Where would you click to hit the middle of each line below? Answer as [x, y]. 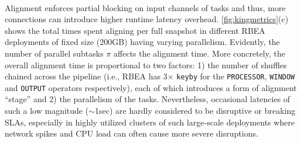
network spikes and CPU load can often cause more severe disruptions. [131, 133]
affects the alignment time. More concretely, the [199, 53]
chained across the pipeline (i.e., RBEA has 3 [86, 76]
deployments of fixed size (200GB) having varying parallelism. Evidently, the [142, 42]
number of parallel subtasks [54, 53]
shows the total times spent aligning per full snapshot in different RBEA [135, 30]
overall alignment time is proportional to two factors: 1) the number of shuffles [146, 64]
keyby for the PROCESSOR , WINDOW [236, 76]
